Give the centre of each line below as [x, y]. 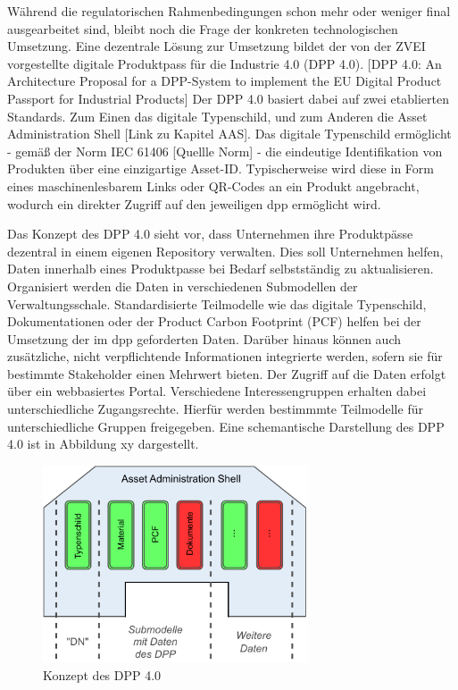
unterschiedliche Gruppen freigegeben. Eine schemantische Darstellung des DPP [226, 426]
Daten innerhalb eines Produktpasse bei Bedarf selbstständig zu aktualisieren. [221, 269]
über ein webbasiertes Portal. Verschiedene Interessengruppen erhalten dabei [217, 391]
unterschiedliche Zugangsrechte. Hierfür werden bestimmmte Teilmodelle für [215, 409]
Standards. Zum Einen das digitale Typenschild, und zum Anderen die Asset [217, 116]
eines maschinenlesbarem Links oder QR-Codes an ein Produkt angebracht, [213, 185]
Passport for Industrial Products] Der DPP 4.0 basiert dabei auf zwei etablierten [228, 98]
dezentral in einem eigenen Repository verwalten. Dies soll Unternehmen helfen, [225, 251]
